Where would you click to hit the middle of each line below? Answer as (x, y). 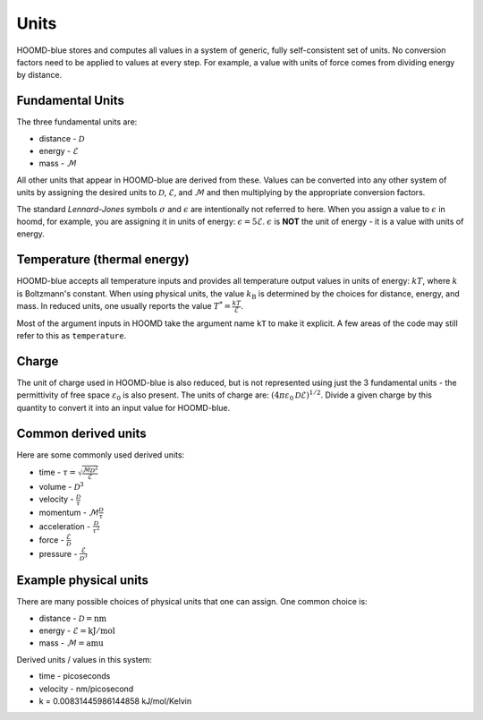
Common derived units (81, 433)
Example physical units (83, 581)
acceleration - (65, 526)
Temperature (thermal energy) (103, 260)
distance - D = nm (73, 618)
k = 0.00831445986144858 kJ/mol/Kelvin (115, 701)
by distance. (39, 75)
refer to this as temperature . (72, 336)
